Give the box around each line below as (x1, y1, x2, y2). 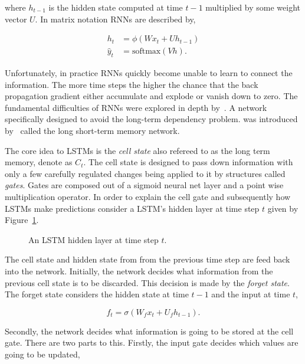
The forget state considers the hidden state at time (5, 288, 189, 300)
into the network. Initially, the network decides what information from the (5, 264, 273, 277)
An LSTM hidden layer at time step (28, 233, 159, 245)
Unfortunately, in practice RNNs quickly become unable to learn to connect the (5, 67, 293, 79)
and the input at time (211, 288, 290, 300)
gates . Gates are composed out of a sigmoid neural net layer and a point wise (5, 179, 284, 191)
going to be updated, (5, 347, 80, 360)
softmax (132, 47, 161, 56)
